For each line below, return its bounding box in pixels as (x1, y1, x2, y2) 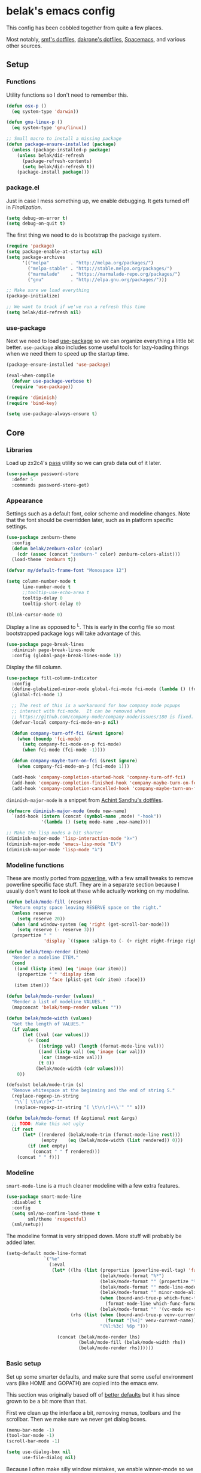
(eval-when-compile (6, 372, 55, 379)
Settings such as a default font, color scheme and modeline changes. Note (6, 509, 190, 517)
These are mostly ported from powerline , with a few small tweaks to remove (6, 875, 194, 882)
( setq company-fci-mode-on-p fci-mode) (22, 741, 121, 747)
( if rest (11, 1126, 33, 1132)
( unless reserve (11, 910, 52, 916)
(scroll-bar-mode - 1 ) (6, 1438, 60, 1444)
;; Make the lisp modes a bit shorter (6, 830, 103, 836)
